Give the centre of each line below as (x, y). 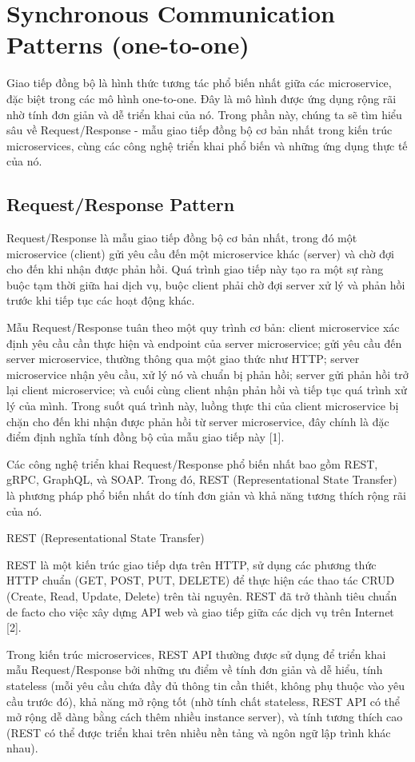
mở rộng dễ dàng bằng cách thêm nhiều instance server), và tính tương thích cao (205, 717)
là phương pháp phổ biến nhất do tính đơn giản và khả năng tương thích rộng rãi (206, 495)
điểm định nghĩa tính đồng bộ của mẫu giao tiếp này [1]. (146, 437)
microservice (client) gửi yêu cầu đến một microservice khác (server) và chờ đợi (200, 253)
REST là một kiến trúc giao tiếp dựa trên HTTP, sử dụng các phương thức (192, 564)
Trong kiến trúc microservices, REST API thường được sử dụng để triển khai (196, 654)
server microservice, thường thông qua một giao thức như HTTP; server (183, 359)
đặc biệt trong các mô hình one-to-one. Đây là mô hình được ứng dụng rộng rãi (202, 98)
